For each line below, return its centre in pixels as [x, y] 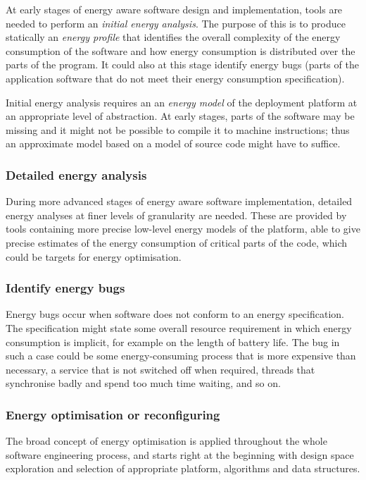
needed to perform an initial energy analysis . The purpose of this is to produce [176, 23]
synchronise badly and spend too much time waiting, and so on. [143, 383]
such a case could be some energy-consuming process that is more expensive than [181, 356]
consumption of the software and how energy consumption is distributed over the [181, 50]
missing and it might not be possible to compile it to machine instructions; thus [178, 129]
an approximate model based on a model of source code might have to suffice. [173, 143]
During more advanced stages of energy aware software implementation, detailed [179, 201]
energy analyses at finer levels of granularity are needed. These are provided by [176, 215]
